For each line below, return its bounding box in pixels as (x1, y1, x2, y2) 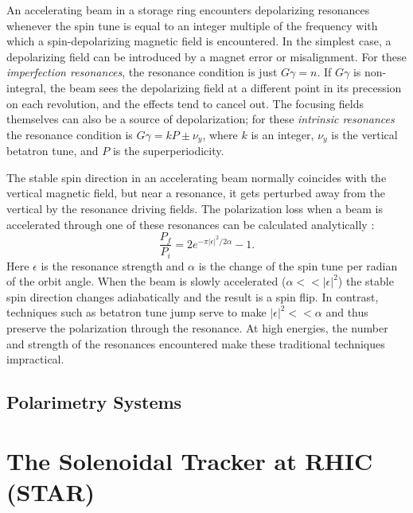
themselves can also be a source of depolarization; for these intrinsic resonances (6, 111, 395, 127)
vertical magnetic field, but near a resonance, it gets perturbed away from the (6, 185, 385, 201)
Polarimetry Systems (6, 390, 182, 414)
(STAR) (6, 476, 95, 507)
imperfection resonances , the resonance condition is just (6, 64, 278, 80)
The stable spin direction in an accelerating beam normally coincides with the (6, 169, 387, 185)
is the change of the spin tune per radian (198, 257, 398, 274)
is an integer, (251, 126, 314, 142)
